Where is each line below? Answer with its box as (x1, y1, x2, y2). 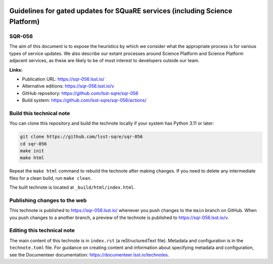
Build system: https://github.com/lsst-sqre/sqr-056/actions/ (22, 97, 147, 103)
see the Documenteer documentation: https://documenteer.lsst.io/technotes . (9, 251, 169, 257)
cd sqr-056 (20, 141, 47, 146)
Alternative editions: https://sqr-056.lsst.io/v (22, 83, 114, 89)
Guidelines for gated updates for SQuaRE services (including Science (9, 7, 233, 15)
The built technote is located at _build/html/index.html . (9, 184, 135, 190)
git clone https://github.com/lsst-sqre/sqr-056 (20, 134, 143, 140)
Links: (9, 67, 23, 73)
